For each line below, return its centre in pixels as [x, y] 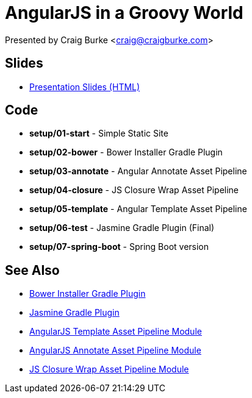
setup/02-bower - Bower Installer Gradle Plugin [126, 152]
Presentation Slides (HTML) [85, 87]
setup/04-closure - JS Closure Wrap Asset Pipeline [134, 190]
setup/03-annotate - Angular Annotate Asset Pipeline [138, 171]
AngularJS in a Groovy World [124, 13]
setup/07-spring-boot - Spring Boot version [119, 247]
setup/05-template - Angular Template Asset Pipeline [138, 209]
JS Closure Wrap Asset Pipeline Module [109, 369]
